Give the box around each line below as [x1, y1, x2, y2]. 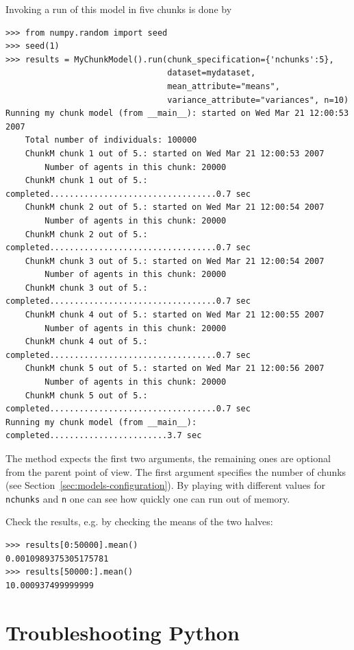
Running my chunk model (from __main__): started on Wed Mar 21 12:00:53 [5, 108, 349, 119]
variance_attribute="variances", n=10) [167, 95, 349, 105]
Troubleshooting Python [5, 618, 240, 646]
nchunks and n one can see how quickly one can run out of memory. [5, 491, 290, 505]
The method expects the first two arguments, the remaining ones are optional [5, 451, 331, 465]
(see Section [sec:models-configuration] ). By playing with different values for [5, 478, 325, 492]
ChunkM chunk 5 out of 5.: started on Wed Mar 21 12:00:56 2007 [25, 363, 325, 374]
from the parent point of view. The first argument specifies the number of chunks [5, 464, 346, 479]
